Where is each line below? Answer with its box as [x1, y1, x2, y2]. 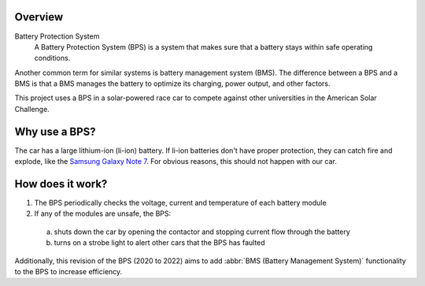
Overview [14, 10, 64, 24]
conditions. [34, 54, 71, 63]
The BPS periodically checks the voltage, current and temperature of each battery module [34, 198, 327, 208]
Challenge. [14, 104, 50, 113]
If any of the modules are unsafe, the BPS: [34, 209, 172, 218]
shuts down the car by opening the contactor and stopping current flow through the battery [54, 227, 350, 236]
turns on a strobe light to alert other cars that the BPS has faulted [54, 238, 265, 247]
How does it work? [14, 177, 108, 191]
